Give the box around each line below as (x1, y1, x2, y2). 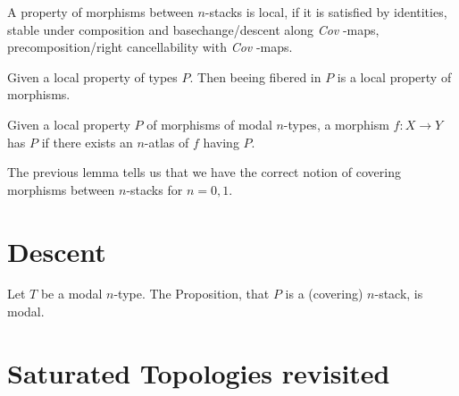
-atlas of (144, 132, 189, 151)
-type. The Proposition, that (113, 284, 270, 303)
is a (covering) (285, 284, 363, 303)
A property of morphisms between (7, 3, 194, 21)
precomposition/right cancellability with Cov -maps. (7, 38, 293, 56)
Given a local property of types (7, 67, 178, 86)
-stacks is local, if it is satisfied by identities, (204, 3, 447, 21)
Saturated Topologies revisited (7, 354, 390, 391)
